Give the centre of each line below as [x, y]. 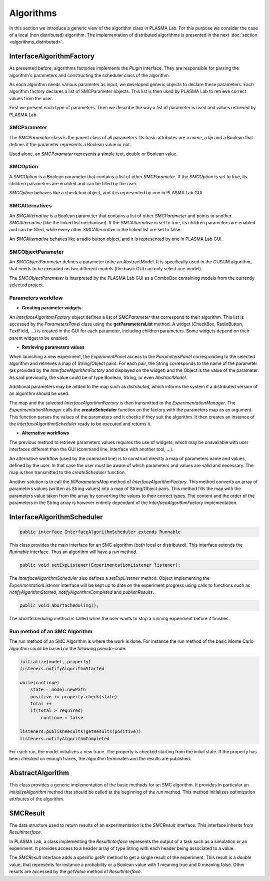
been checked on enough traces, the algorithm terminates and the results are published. [100, 759]
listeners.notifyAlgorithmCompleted [65, 739]
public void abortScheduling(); [59, 605]
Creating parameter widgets [52, 308]
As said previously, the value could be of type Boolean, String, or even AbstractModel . [98, 377]
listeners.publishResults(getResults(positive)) [80, 732]
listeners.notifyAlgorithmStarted [62, 669]
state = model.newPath [58, 690]
